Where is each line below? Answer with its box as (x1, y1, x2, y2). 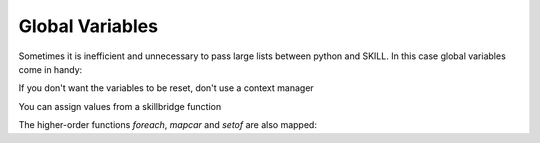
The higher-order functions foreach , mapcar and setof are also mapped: (18, 119, 317, 131)
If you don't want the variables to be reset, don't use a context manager (18, 82, 314, 94)
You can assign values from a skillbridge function (18, 100, 222, 112)
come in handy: (18, 63, 83, 75)
